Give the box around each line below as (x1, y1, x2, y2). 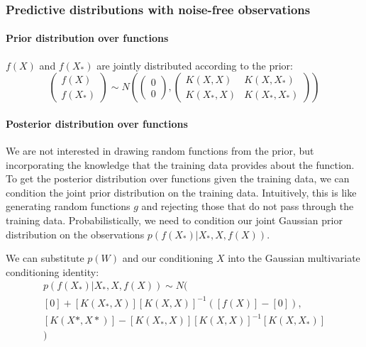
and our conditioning (122, 250, 213, 265)
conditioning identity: (6, 264, 99, 279)
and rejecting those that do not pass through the (141, 199, 354, 214)
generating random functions (6, 199, 131, 214)
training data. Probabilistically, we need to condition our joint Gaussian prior (6, 213, 343, 227)
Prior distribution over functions (6, 31, 169, 45)
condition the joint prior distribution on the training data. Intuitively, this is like (6, 184, 357, 199)
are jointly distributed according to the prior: (96, 57, 293, 72)
